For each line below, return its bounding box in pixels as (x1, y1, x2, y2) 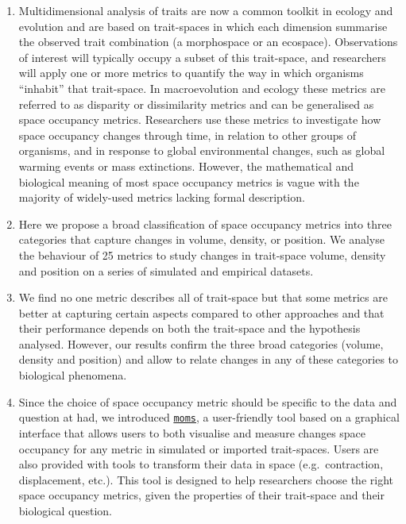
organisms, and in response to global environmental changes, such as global (18, 142, 385, 159)
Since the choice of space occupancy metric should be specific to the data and (18, 393, 397, 410)
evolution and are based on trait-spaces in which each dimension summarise (18, 17, 388, 34)
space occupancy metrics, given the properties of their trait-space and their (18, 487, 385, 503)
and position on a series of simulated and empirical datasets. (18, 262, 314, 279)
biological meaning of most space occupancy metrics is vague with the (18, 173, 359, 190)
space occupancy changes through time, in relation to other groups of (18, 126, 357, 143)
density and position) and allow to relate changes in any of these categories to (18, 351, 399, 368)
